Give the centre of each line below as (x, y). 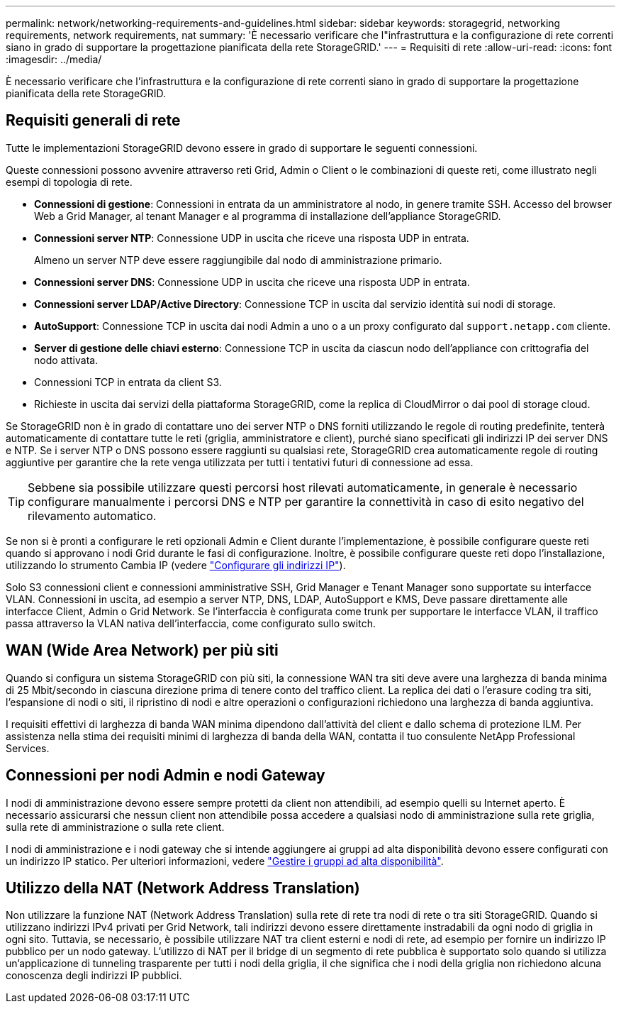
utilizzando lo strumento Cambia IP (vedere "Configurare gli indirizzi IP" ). (176, 565)
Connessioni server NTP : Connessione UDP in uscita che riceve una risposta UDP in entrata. (252, 238)
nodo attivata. (66, 360)
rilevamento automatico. (92, 515)
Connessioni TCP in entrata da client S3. (128, 382)
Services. (28, 748)
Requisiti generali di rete (93, 121)
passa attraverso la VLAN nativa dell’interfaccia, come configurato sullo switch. (191, 623)
